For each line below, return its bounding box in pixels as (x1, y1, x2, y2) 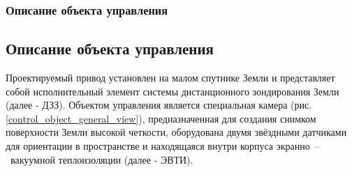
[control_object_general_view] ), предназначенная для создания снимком (6, 111, 316, 125)
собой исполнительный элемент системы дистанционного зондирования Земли (6, 84, 339, 98)
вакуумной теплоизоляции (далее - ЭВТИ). (10, 152, 193, 166)
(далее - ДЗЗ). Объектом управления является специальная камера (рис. (6, 97, 312, 112)
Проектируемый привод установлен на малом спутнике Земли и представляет (6, 70, 335, 85)
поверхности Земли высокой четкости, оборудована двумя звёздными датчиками (6, 125, 347, 139)
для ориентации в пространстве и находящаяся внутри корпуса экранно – (6, 139, 320, 153)
